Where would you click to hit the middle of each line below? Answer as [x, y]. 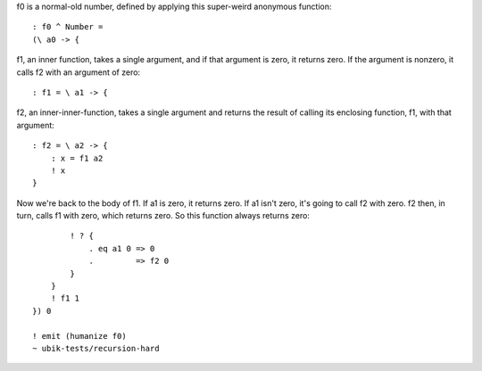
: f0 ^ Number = [68, 27]
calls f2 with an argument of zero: [79, 72]
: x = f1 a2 [77, 158]
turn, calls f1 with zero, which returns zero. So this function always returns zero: [163, 216]
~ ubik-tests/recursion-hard [96, 348]
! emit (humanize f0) [79, 336]
